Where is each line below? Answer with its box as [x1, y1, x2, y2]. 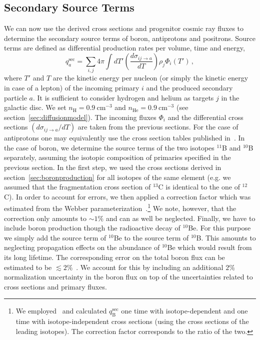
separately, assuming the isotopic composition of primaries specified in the [4, 152, 231, 162]
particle [4, 92, 27, 102]
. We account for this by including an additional [76, 261, 223, 272]
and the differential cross [167, 111, 243, 122]
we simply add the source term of [4, 232, 106, 242]
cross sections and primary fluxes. [4, 281, 107, 291]
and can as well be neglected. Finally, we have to [105, 212, 255, 223]
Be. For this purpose [188, 222, 251, 233]
